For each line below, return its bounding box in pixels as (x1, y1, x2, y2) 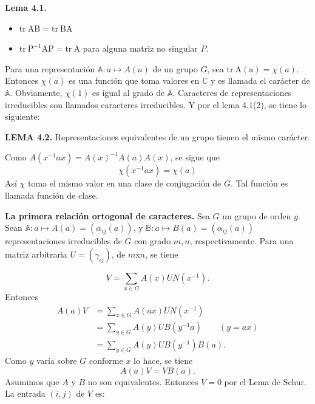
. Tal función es (230, 177, 288, 190)
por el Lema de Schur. (224, 375, 307, 388)
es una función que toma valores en (69, 74, 200, 87)
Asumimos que (5, 375, 59, 388)
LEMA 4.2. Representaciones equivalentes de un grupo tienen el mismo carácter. (5, 130, 311, 143)
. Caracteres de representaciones (172, 86, 292, 98)
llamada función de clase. (5, 188, 98, 201)
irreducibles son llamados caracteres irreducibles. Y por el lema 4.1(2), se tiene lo (5, 98, 307, 111)
